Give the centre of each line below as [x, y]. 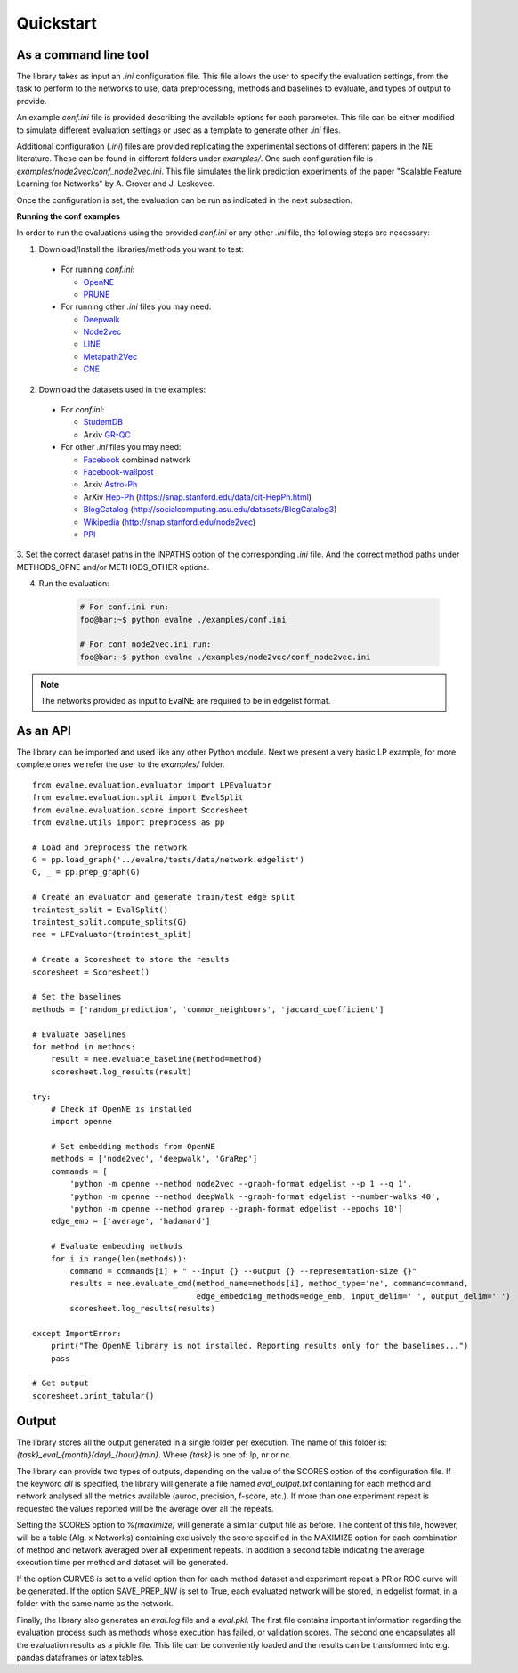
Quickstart [57, 23]
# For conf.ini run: [124, 607]
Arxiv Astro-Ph [110, 485]
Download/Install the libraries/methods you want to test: [142, 249]
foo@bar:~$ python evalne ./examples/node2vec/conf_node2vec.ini [225, 657]
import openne [81, 1122]
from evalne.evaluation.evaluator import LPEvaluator [152, 785]
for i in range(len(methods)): [119, 1259]
